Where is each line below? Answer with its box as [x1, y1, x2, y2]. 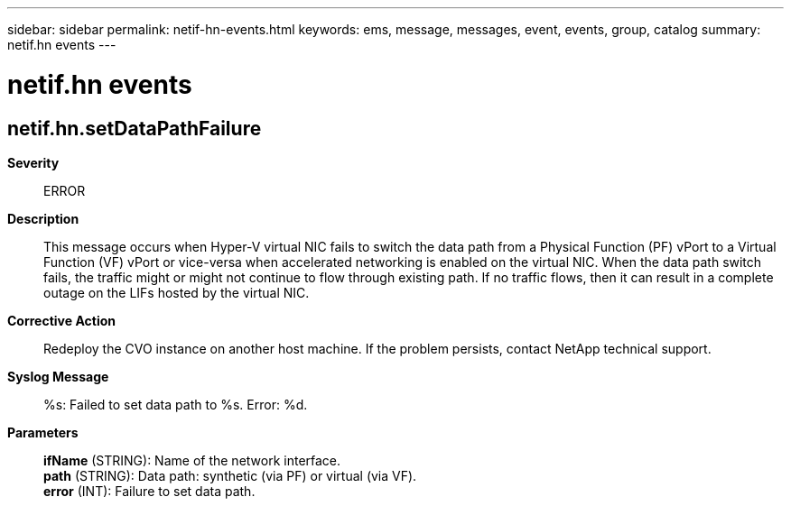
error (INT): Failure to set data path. [43, 483, 256, 499]
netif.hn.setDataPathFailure [7, 116, 262, 140]
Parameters [7, 424, 79, 440]
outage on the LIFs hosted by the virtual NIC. [43, 284, 310, 300]
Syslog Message [7, 368, 109, 384]
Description [7, 210, 79, 226]
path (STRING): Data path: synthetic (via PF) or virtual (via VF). [43, 467, 417, 483]
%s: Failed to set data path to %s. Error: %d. [43, 396, 308, 412]
